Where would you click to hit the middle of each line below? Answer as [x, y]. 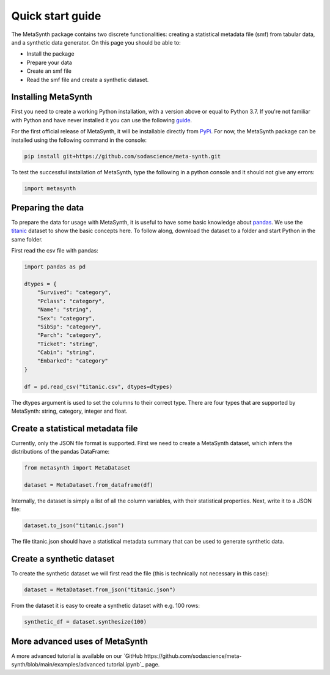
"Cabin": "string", [66, 352]
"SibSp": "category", [69, 326]
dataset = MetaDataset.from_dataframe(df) [89, 485]
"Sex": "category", [66, 318]
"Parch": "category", [69, 335]
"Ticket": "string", [68, 344]
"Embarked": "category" [72, 361]
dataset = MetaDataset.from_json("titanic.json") [100, 590]
